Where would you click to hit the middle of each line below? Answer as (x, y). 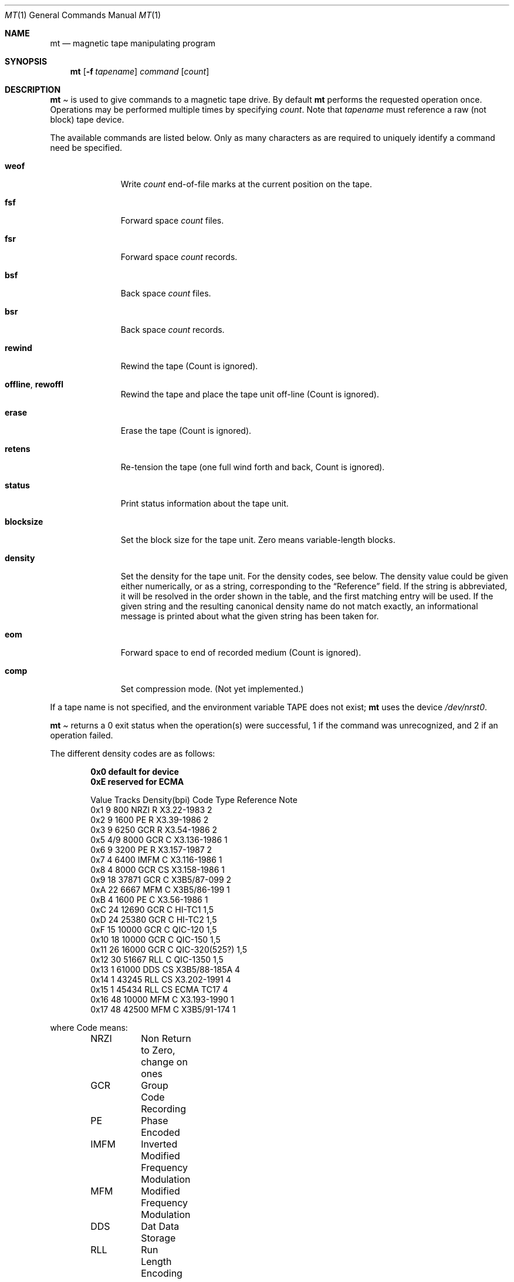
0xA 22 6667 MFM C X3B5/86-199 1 (160, 890)
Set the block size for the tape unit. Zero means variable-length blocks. (258, 540)
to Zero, (158, 1050)
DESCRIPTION (33, 90)
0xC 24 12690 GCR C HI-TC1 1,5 (152, 910)
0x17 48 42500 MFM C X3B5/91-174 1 (163, 1009)
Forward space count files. (172, 220)
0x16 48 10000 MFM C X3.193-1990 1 (162, 999)
